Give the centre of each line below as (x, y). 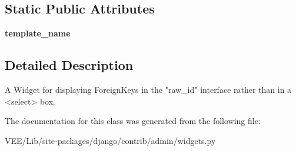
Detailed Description (69, 65)
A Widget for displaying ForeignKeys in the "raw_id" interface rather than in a (148, 89)
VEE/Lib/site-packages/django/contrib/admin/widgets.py (110, 140)
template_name (38, 33)
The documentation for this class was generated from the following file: (133, 121)
